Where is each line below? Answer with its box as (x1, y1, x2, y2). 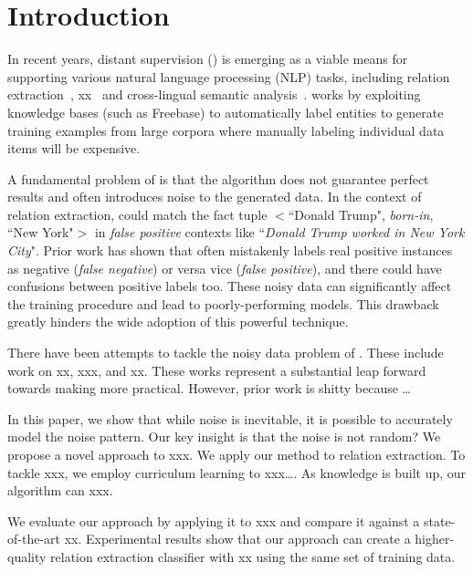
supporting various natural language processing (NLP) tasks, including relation (7, 67, 450, 86)
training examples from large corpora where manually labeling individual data (7, 120, 445, 140)
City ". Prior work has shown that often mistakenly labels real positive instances (7, 241, 453, 260)
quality (7, 546, 47, 566)
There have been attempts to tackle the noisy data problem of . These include (7, 343, 444, 362)
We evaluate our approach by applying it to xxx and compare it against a (7, 511, 420, 530)
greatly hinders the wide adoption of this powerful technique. (7, 312, 349, 331)
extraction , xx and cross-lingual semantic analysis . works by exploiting (7, 85, 421, 104)
